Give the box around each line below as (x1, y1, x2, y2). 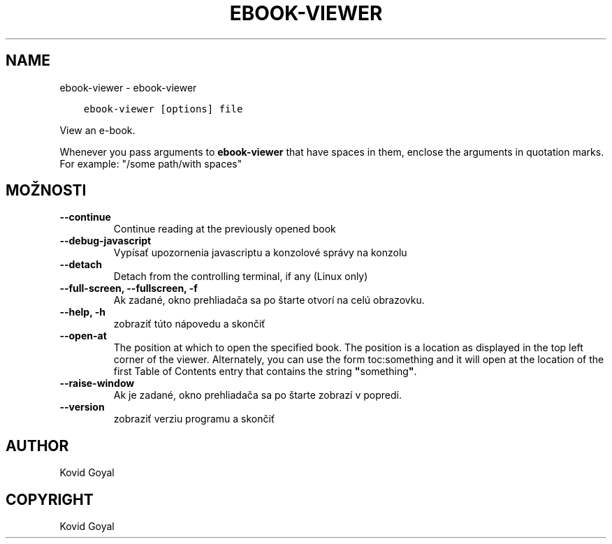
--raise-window (59, 377, 135, 390)
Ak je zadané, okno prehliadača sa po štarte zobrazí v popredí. (113, 389, 402, 402)
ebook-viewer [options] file (83, 103, 243, 115)
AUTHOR (6, 436, 69, 455)
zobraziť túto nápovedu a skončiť (113, 318, 265, 330)
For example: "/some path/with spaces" (59, 157, 242, 170)
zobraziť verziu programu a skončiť (113, 413, 275, 425)
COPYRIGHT (6, 490, 94, 508)
